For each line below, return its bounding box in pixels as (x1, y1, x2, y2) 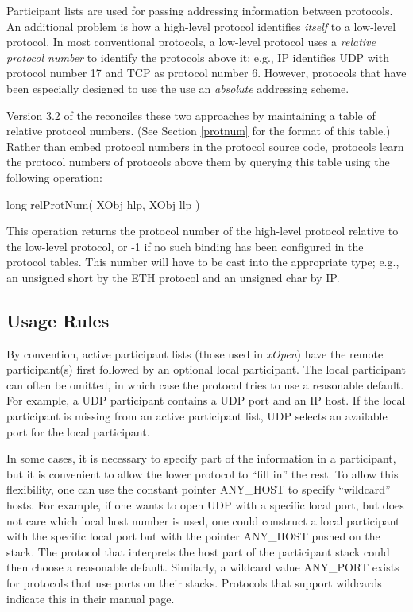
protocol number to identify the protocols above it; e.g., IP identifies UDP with (6, 48, 389, 65)
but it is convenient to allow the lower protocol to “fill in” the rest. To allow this (6, 465, 399, 482)
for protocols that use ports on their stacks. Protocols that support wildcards (6, 575, 382, 591)
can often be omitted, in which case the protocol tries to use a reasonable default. (6, 376, 404, 393)
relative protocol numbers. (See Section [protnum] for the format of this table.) (6, 122, 391, 139)
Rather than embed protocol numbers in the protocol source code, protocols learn (6, 138, 404, 154)
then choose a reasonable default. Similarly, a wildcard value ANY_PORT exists (6, 559, 399, 575)
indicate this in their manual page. (6, 590, 175, 606)
